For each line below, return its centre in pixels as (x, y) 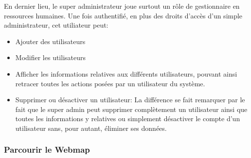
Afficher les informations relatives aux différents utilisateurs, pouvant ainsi (126, 73)
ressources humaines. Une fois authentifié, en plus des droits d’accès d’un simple (123, 15)
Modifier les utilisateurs (51, 57)
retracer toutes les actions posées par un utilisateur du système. (110, 83)
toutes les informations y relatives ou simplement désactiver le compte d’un (128, 118)
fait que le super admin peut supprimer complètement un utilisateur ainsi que (131, 109)
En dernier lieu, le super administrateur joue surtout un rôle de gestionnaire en (122, 6)
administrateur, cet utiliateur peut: (56, 25)
